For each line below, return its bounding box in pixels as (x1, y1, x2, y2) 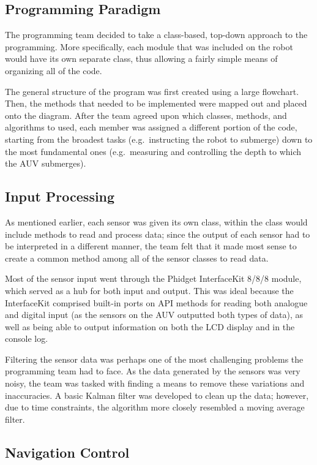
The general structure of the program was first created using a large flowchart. (5, 85, 299, 97)
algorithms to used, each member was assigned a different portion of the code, (5, 121, 297, 134)
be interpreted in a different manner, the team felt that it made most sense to (5, 240, 297, 252)
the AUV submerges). (5, 157, 86, 170)
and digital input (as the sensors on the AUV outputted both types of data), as (5, 308, 304, 321)
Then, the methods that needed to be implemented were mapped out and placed (5, 97, 307, 110)
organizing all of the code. (5, 64, 102, 77)
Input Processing (5, 187, 115, 206)
